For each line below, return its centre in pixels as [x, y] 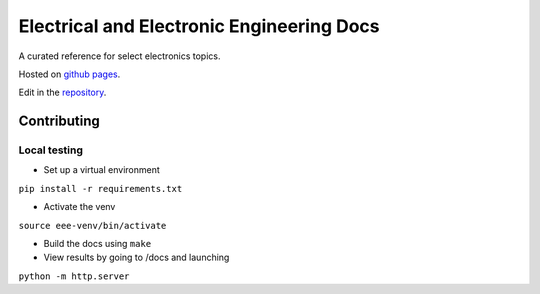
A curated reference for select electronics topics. [119, 56]
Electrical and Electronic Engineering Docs [199, 26]
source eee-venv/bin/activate [92, 225]
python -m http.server [74, 276]
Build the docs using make [97, 244]
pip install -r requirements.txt [100, 188]
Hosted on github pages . [69, 74]
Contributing [59, 121]
